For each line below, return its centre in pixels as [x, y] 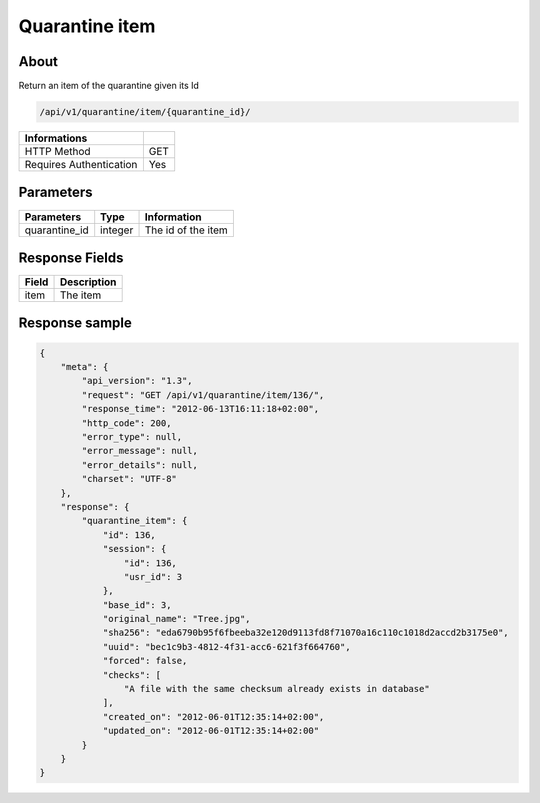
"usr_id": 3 [153, 576]
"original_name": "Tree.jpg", [176, 619]
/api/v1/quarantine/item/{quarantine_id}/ [145, 112]
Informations [56, 138]
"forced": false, [145, 661]
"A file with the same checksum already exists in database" [276, 689]
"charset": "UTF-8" [129, 479]
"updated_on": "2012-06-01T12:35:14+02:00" [211, 731]
